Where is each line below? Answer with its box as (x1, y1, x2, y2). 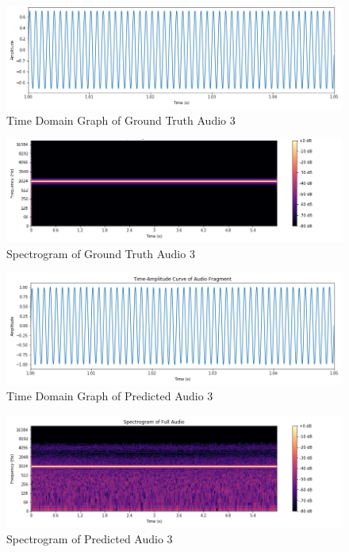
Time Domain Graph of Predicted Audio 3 (6, 388, 213, 404)
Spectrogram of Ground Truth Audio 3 (6, 245, 195, 261)
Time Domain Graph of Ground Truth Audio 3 (6, 111, 236, 128)
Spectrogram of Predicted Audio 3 (6, 530, 173, 546)
